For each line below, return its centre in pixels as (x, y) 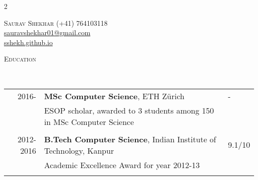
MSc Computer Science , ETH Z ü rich (114, 96)
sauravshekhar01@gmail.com (47, 32)
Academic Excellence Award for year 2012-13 (122, 165)
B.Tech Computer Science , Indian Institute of (130, 139)
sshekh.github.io (29, 42)
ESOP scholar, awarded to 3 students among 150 (129, 110)
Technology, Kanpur (79, 150)
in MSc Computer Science (89, 121)
